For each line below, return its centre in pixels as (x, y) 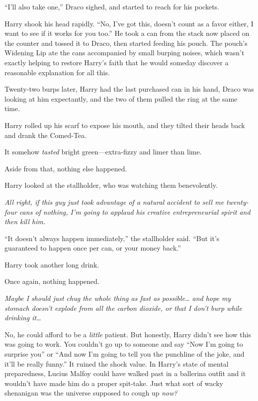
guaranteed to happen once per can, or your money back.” (93, 248)
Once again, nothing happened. (52, 281)
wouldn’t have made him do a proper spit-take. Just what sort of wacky (114, 383)
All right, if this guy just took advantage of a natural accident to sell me (114, 201)
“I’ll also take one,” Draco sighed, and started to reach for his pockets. (112, 6)
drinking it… (23, 318)
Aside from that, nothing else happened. (66, 168)
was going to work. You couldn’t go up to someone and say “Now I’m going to (124, 344)
